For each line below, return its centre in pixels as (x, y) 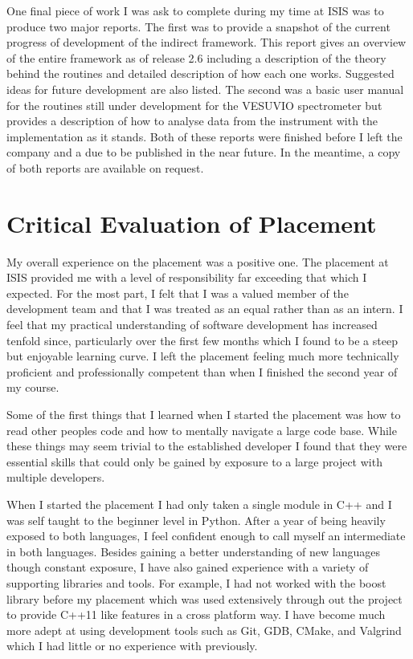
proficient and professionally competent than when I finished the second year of (202, 371)
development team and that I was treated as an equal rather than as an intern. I (205, 309)
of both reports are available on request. (105, 167)
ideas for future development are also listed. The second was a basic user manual (205, 89)
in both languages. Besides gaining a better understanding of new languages (194, 551)
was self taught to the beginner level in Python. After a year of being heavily (196, 520)
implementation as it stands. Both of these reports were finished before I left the (204, 136)
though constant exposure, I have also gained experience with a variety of (188, 567)
